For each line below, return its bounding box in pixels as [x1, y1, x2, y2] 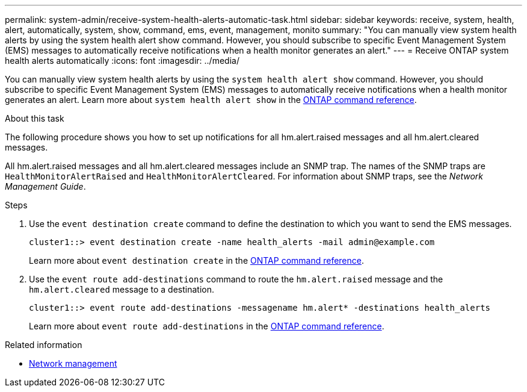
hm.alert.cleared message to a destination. [29, 284, 215, 294]
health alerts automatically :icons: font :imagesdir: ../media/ [5, 55, 239, 66]
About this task [5, 113, 64, 123]
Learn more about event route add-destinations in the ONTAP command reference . [29, 321, 384, 331]
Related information [5, 340, 82, 350]
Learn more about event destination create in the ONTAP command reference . [29, 255, 365, 266]
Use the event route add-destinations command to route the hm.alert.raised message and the [29, 274, 443, 284]
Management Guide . [5, 181, 86, 191]
